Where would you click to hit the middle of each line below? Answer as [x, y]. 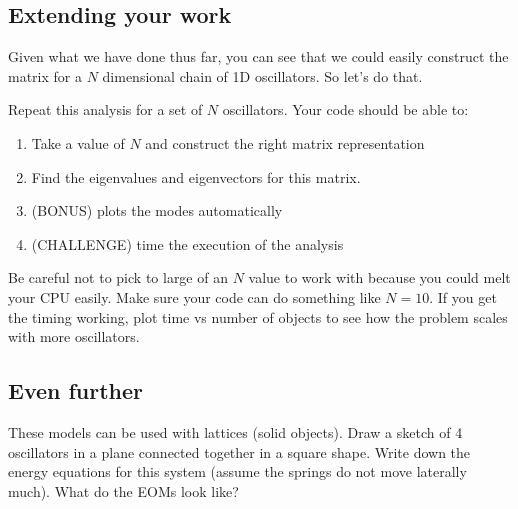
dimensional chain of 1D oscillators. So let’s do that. [262, 75]
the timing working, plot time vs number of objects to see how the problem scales [258, 316]
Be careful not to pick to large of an [118, 277]
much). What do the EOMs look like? [123, 490]
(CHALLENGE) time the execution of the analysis [187, 243]
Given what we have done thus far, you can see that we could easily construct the [258, 56]
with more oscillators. [74, 336]
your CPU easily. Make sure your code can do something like [194, 296]
